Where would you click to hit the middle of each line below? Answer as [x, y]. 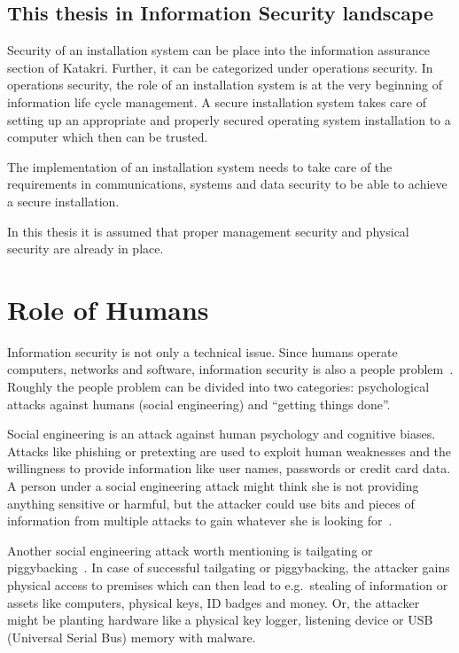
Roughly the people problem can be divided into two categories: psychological [218, 387]
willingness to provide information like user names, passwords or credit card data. [229, 468]
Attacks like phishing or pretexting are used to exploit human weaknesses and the [229, 451]
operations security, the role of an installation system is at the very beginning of [225, 85]
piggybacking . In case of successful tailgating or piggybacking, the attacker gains [229, 567]
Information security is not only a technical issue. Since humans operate [202, 351]
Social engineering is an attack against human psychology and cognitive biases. [222, 434]
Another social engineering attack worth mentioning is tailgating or [190, 550]
